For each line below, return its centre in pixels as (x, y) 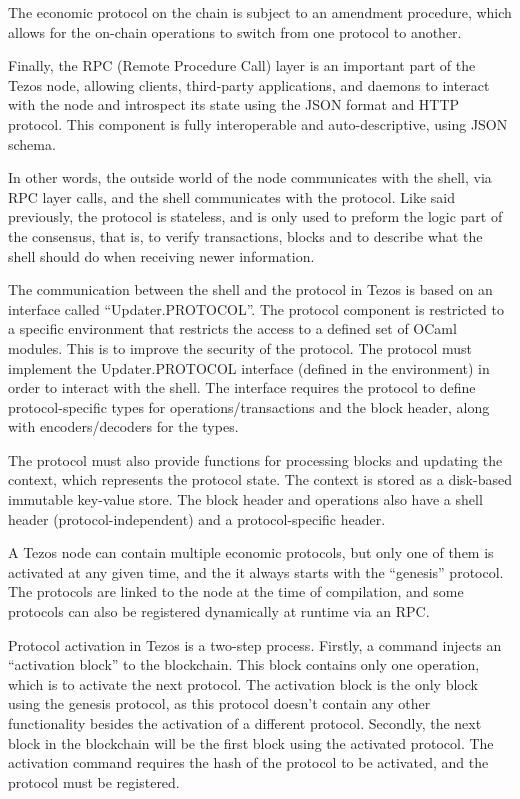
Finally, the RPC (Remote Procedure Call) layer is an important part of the (242, 65)
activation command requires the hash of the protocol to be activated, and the (248, 762)
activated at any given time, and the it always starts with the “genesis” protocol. (256, 571)
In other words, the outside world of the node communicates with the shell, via (250, 177)
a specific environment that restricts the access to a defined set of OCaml (232, 328)
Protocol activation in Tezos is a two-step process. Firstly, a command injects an (255, 644)
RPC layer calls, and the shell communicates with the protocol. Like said (231, 196)
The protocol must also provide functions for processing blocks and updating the (255, 459)
